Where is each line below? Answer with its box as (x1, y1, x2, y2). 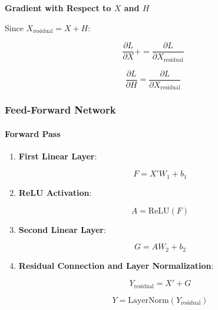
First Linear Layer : (18, 149, 97, 162)
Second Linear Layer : (18, 223, 106, 235)
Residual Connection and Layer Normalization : (18, 259, 214, 271)
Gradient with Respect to (5, 2, 111, 14)
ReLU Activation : (18, 186, 92, 198)
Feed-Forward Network (5, 102, 116, 117)
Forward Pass (5, 127, 61, 139)
